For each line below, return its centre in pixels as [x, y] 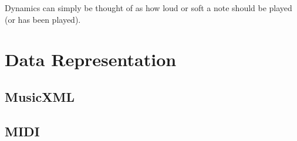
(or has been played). [43, 19]
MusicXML [40, 96]
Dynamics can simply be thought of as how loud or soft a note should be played [148, 8]
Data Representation [91, 59]
